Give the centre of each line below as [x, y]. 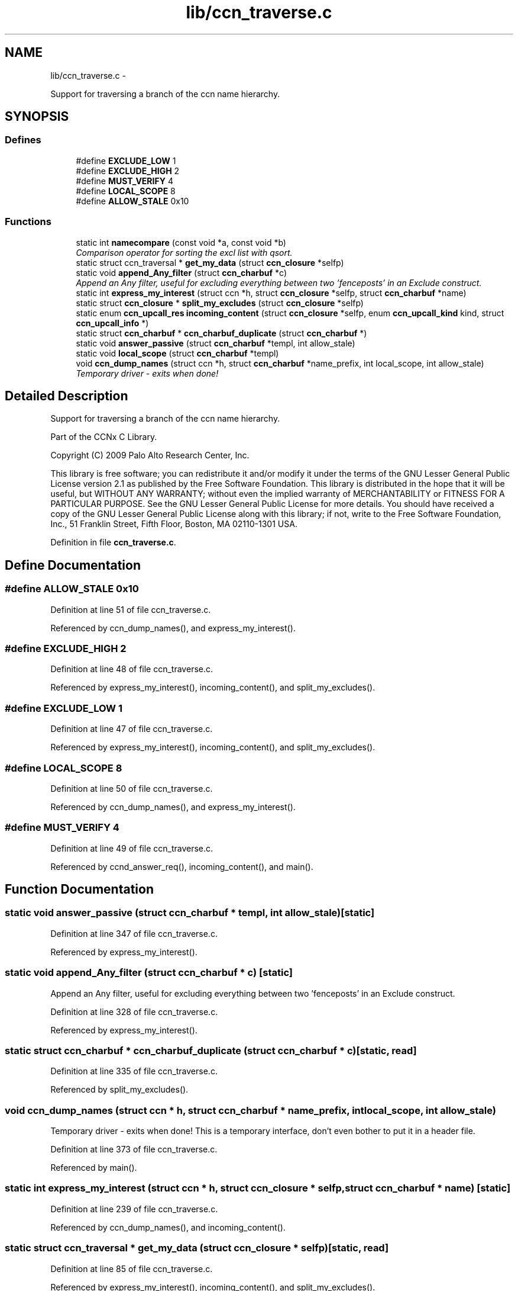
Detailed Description [67, 396]
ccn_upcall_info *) [112, 323]
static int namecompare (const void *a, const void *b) [181, 242]
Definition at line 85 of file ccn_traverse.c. [132, 1268]
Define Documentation [73, 565]
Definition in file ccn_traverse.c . [113, 542]
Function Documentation [79, 889]
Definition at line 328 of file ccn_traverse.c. [134, 1011]
